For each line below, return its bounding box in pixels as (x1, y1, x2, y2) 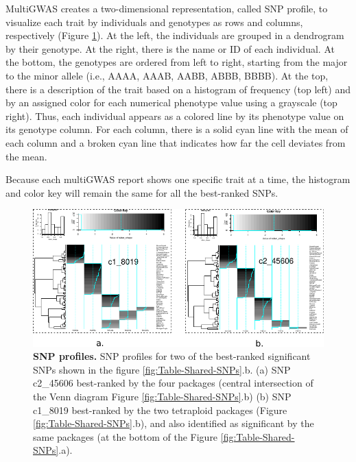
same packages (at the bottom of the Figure (33, 429, 218, 443)
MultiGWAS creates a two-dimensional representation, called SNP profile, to (5, 1, 328, 15)
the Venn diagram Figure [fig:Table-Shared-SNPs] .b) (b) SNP (33, 389, 292, 403)
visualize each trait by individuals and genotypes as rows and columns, (5, 14, 303, 29)
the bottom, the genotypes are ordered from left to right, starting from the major (5, 55, 348, 69)
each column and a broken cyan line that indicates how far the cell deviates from (5, 135, 346, 149)
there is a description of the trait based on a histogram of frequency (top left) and (5, 82, 351, 96)
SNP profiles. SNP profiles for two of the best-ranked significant (33, 349, 311, 363)
